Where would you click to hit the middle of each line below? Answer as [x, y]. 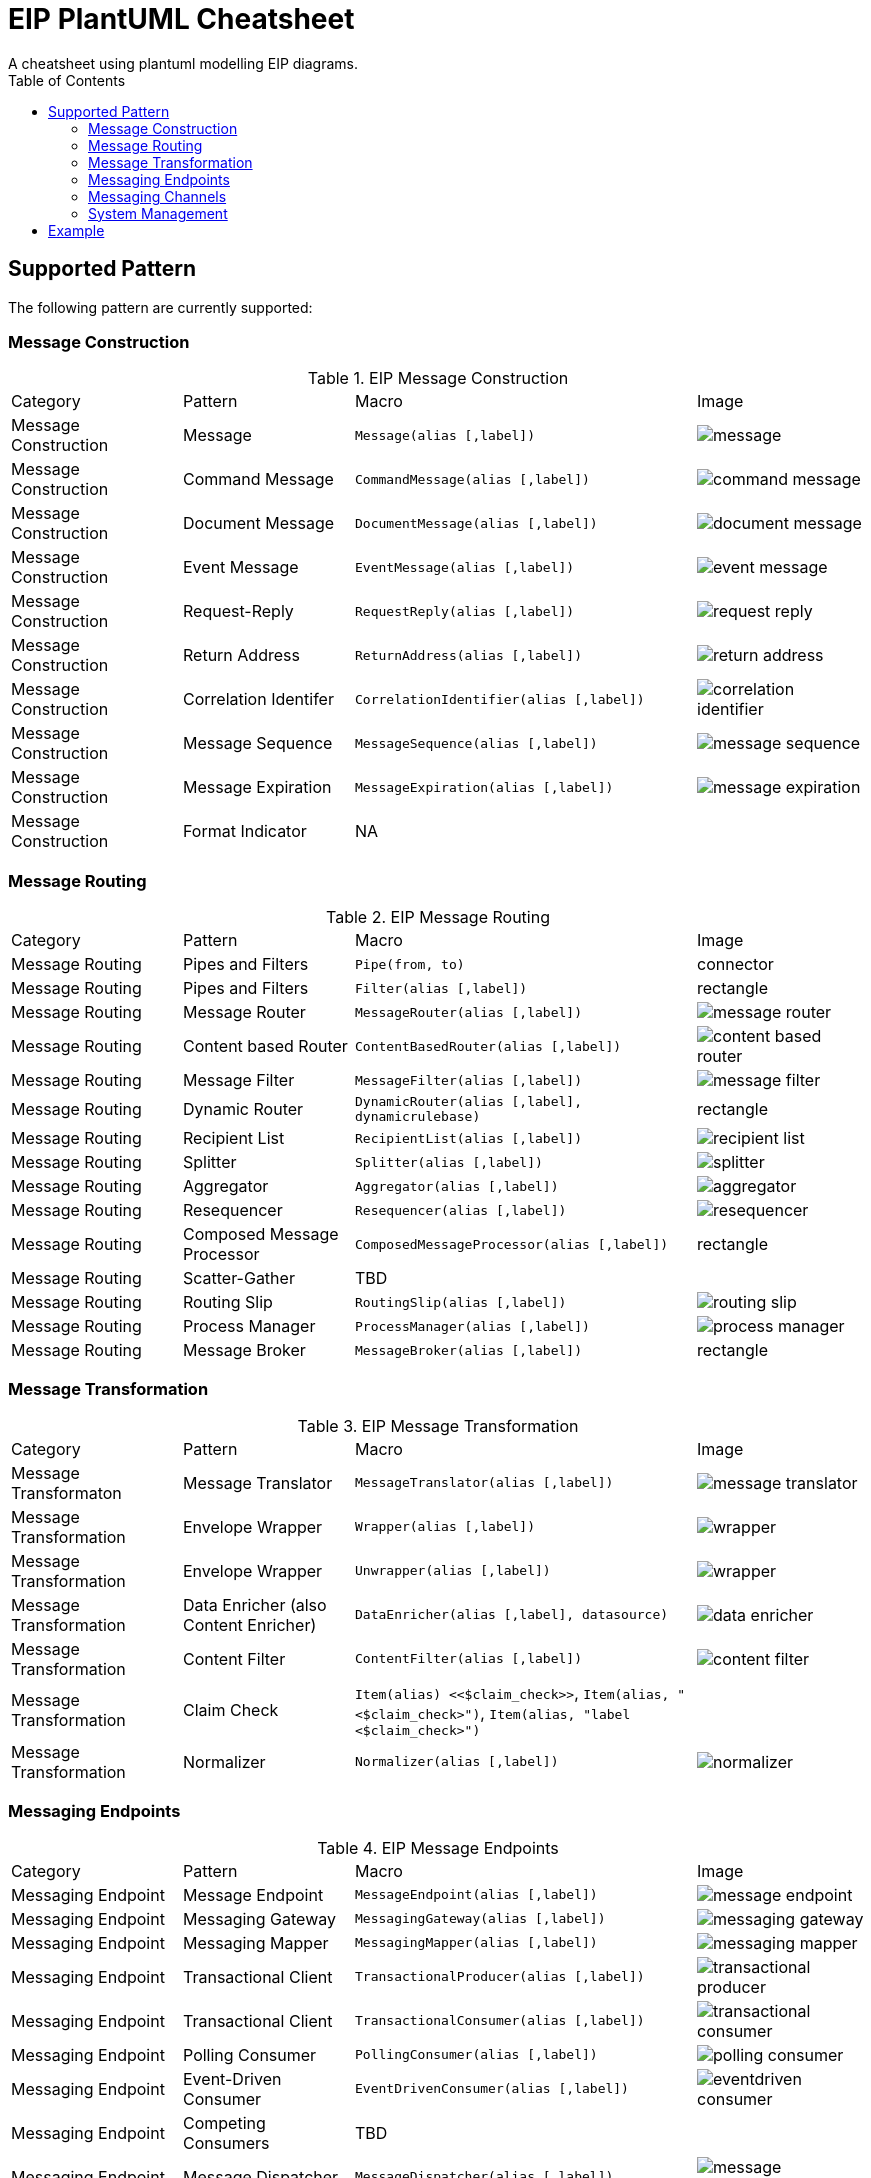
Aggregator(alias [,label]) [457, 1186]
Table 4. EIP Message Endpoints [438, 1847]
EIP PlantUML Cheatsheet [181, 19]
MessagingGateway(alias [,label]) [480, 1919]
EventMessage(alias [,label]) [465, 567]
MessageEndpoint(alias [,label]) [476, 1895]
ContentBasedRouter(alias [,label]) [488, 1046]
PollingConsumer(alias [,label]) [476, 2055]
